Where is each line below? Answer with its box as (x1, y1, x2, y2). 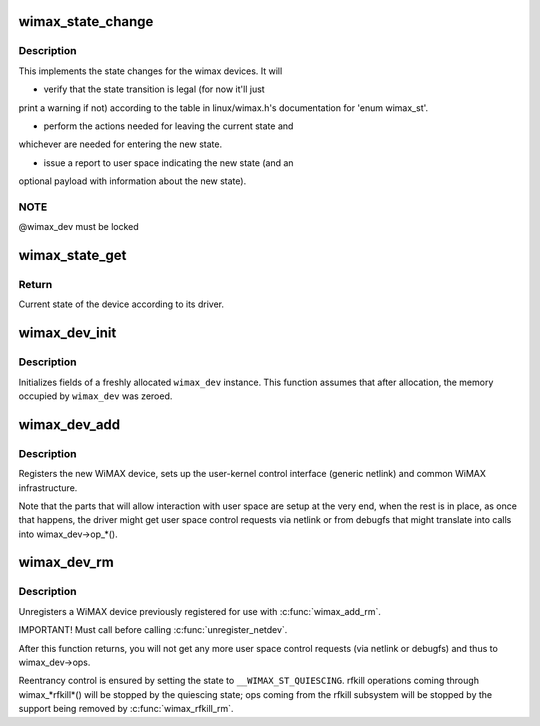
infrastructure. (18, 481, 78, 494)
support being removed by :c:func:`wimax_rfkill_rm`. (18, 703, 234, 715)
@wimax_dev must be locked (18, 221, 139, 233)
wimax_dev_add (18, 416, 121, 433)
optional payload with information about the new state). (18, 175, 247, 187)
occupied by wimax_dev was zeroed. (18, 390, 173, 402)
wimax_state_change (18, 13, 154, 30)
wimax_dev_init (18, 325, 117, 342)
